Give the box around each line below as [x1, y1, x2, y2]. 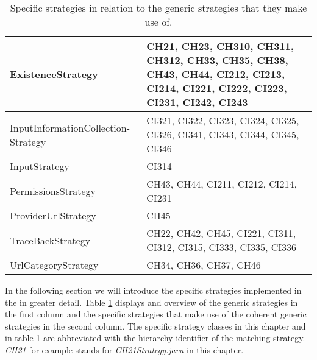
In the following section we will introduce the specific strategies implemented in [5, 284, 302, 296]
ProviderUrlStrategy [10, 208, 96, 222]
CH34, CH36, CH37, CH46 [146, 258, 261, 272]
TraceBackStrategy [10, 233, 91, 247]
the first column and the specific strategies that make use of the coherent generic [5, 308, 307, 320]
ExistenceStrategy [10, 67, 98, 81]
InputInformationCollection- [10, 120, 130, 135]
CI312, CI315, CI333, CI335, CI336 [146, 240, 297, 254]
